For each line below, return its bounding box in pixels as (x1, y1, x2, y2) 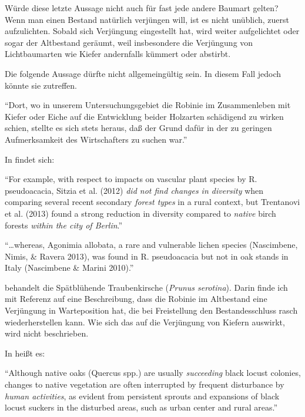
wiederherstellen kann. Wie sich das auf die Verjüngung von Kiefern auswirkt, (5, 315, 285, 328)
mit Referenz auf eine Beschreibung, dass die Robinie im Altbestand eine (5, 292, 267, 305)
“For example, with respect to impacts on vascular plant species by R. (5, 173, 257, 185)
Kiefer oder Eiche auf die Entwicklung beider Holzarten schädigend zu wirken (5, 110, 284, 122)
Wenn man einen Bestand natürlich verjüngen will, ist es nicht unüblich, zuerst (5, 13, 290, 25)
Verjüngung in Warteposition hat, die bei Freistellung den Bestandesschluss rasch (5, 304, 298, 317)
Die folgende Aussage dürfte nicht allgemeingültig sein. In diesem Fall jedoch (5, 67, 281, 79)
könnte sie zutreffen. (5, 79, 77, 91)
